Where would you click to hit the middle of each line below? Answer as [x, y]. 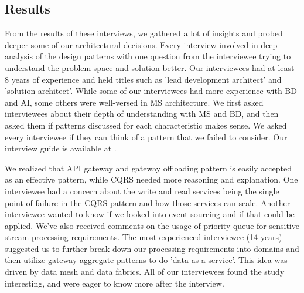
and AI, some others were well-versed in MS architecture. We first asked [134, 102]
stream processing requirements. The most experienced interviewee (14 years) [144, 237]
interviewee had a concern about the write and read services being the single [142, 191]
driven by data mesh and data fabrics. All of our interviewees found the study [145, 272]
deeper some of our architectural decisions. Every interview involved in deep [141, 44]
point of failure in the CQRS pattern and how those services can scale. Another [148, 202]
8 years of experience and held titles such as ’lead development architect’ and [143, 79]
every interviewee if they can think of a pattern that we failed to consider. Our [146, 137]
